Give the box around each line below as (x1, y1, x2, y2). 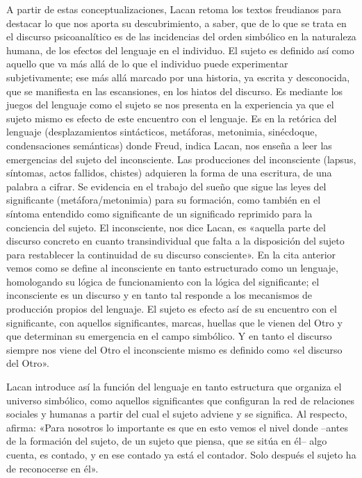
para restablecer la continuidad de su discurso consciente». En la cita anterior (6, 247, 336, 261)
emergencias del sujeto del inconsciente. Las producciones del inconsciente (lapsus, (6, 151, 356, 166)
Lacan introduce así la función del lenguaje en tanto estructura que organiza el (6, 379, 342, 394)
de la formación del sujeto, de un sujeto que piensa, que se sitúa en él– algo (6, 434, 327, 448)
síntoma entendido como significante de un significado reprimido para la (6, 206, 313, 220)
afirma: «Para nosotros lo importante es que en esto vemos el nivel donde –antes (6, 420, 348, 434)
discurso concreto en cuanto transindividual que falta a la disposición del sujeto (6, 233, 345, 248)
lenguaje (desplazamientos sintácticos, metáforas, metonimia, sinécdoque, (6, 124, 318, 139)
